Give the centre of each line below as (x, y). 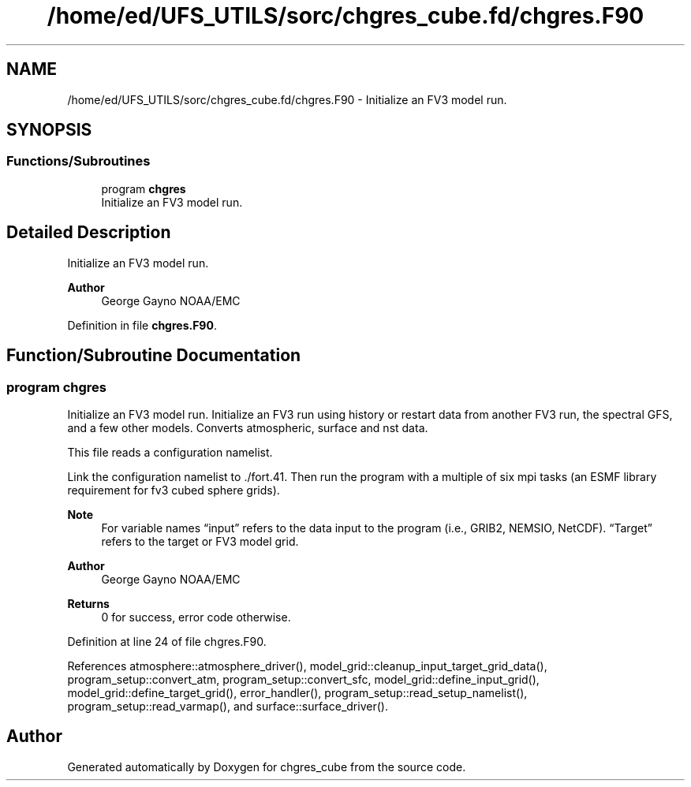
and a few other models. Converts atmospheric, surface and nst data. (248, 427)
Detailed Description (89, 233)
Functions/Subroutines (78, 161)
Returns (88, 603)
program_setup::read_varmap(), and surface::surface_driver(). (228, 706)
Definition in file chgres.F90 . (142, 325)
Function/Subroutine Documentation (154, 356)
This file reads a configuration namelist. (170, 452)
